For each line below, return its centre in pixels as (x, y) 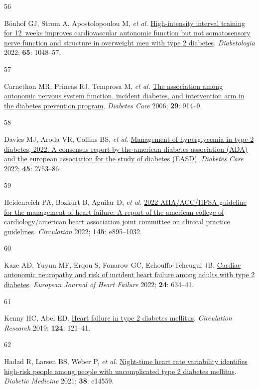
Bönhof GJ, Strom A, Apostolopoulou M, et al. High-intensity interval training (125, 23)
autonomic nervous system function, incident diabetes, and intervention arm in (124, 96)
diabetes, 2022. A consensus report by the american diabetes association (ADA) (126, 149)
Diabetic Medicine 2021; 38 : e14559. (59, 381)
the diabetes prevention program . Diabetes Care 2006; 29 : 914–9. (103, 105)
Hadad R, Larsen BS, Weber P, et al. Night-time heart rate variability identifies (126, 361)
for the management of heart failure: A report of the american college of (114, 211)
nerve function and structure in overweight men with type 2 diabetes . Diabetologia (129, 42)
